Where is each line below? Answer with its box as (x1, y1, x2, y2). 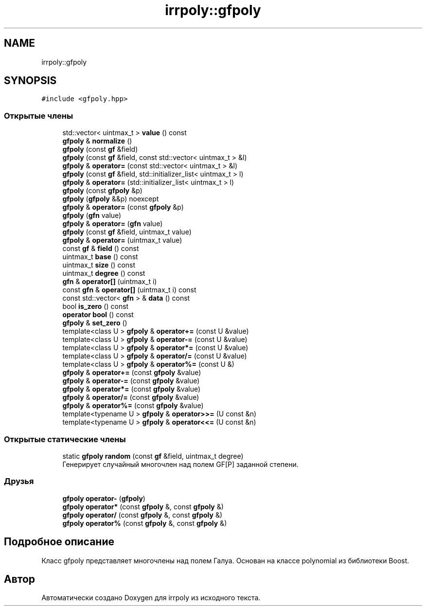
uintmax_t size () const (62, 261, 136, 269)
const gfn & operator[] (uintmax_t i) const (62, 286, 196, 294)
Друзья (4, 476, 34, 486)
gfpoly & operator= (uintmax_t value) (62, 236, 182, 245)
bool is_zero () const (62, 302, 129, 311)
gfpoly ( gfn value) (62, 211, 122, 220)
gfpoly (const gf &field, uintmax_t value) (62, 228, 192, 236)
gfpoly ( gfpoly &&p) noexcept (62, 195, 159, 203)
